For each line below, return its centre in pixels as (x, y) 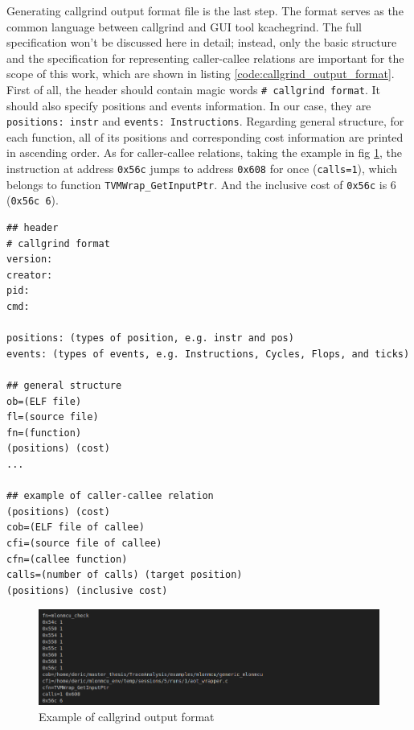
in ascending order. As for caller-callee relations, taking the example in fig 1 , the (204, 153)
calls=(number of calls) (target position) (125, 575)
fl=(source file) (53, 417)
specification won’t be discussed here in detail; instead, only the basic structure (202, 42)
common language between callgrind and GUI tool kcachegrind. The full (184, 26)
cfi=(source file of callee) (84, 543)
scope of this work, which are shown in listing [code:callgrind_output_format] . (201, 74)
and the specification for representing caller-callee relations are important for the (205, 58)
